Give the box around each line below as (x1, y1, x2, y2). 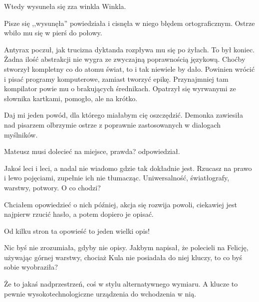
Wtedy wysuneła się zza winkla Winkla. (4, 1, 126, 11)
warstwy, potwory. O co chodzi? (4, 182, 101, 192)
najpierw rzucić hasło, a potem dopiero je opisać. (4, 209, 154, 219)
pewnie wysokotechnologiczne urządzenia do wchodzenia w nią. (4, 288, 197, 299)
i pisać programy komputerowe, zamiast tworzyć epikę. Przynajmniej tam (4, 73, 229, 84)
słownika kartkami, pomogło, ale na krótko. (4, 93, 138, 103)
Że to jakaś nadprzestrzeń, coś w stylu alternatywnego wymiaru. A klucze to (4, 279, 238, 289)
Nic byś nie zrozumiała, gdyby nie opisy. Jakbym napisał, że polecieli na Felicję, (4, 242, 249, 253)
